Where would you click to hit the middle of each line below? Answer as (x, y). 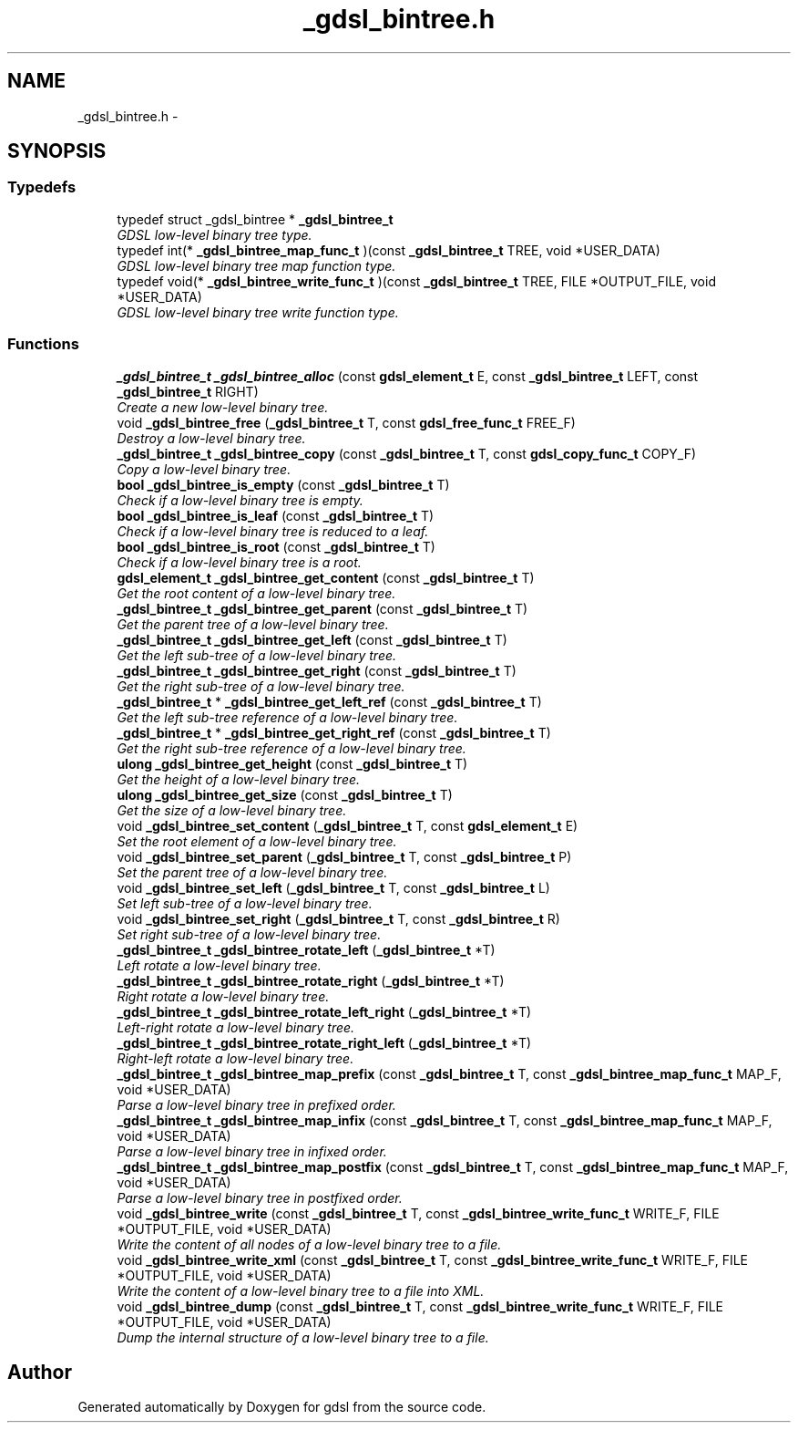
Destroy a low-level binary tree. (211, 438)
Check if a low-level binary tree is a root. (239, 562)
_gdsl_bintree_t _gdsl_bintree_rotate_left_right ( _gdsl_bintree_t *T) (324, 1011)
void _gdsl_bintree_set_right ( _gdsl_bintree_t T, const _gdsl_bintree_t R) (338, 918)
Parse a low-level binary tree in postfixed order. (260, 1197)
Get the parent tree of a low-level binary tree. (253, 624)
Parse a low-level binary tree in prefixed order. (256, 1104)
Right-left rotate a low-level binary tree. (235, 1058)
